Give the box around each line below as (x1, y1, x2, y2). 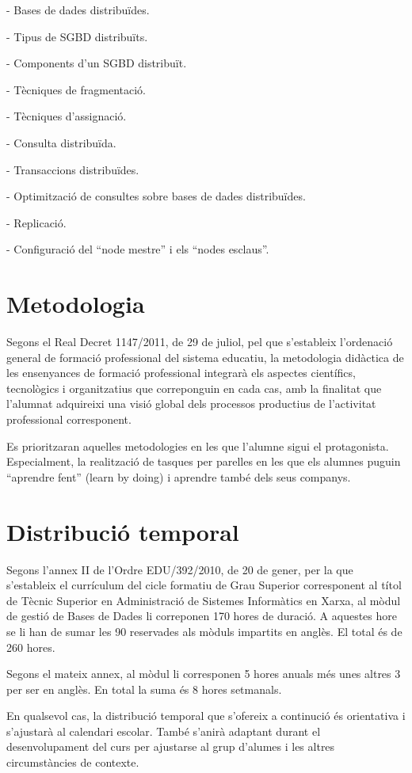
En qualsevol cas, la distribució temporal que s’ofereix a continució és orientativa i (6, 707, 406, 724)
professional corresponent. (6, 411, 132, 428)
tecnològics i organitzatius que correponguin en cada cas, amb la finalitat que (6, 379, 382, 396)
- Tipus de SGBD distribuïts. (6, 28, 148, 44)
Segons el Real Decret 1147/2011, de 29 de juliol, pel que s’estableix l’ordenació (6, 333, 393, 350)
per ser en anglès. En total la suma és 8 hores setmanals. (6, 680, 282, 697)
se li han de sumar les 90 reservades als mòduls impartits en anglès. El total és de (6, 623, 402, 639)
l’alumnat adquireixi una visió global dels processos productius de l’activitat (6, 395, 376, 412)
